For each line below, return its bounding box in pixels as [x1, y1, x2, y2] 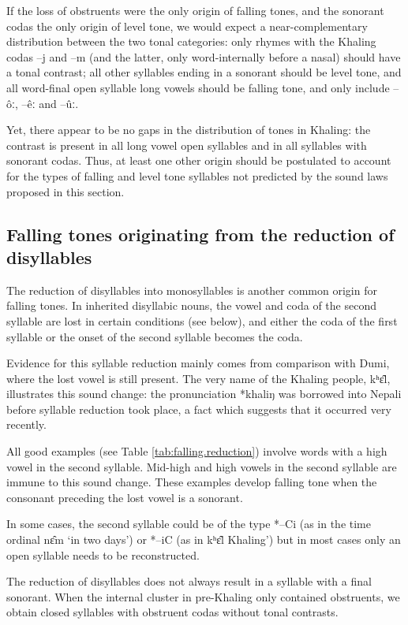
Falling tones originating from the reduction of [6, 221, 395, 246]
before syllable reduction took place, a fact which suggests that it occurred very [6, 400, 391, 417]
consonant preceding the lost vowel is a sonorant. [6, 489, 243, 505]
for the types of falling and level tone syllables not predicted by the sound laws [6, 167, 388, 184]
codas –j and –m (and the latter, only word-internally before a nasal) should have [6, 48, 401, 65]
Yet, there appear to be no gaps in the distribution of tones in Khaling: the [6, 121, 371, 138]
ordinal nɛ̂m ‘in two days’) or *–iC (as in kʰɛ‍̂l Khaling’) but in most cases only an [6, 531, 401, 548]
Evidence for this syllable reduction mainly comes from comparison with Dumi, [6, 355, 390, 371]
